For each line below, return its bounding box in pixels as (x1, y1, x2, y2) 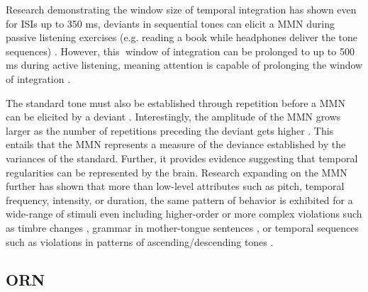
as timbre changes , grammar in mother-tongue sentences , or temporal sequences (6, 220, 359, 235)
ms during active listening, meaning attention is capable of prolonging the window (6, 57, 363, 72)
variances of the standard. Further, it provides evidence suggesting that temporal (6, 150, 358, 165)
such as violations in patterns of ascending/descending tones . (6, 234, 274, 249)
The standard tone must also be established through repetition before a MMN (6, 95, 345, 110)
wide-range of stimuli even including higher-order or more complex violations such (6, 206, 362, 221)
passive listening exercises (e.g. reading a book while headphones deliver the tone (6, 30, 358, 45)
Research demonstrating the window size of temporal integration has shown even (6, 2, 357, 16)
